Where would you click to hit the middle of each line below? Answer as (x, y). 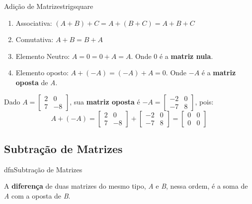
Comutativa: (35, 39)
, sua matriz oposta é (105, 101)
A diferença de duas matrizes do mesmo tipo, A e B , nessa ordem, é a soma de (126, 186)
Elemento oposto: (42, 73)
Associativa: (34, 23)
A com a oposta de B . (37, 195)
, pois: (204, 101)
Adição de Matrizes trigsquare (49, 6)
